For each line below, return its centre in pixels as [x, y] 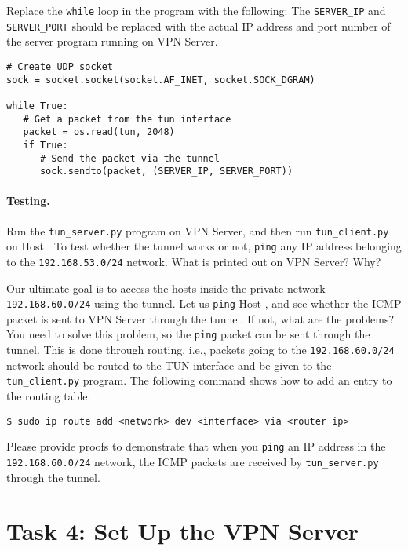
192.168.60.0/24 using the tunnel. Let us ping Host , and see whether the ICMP [204, 303]
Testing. [28, 201]
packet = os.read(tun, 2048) [99, 132]
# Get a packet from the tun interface [127, 119]
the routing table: [49, 395]
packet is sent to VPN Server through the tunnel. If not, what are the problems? [200, 318]
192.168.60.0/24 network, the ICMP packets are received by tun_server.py [193, 461]
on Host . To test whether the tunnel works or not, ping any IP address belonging [204, 246]
